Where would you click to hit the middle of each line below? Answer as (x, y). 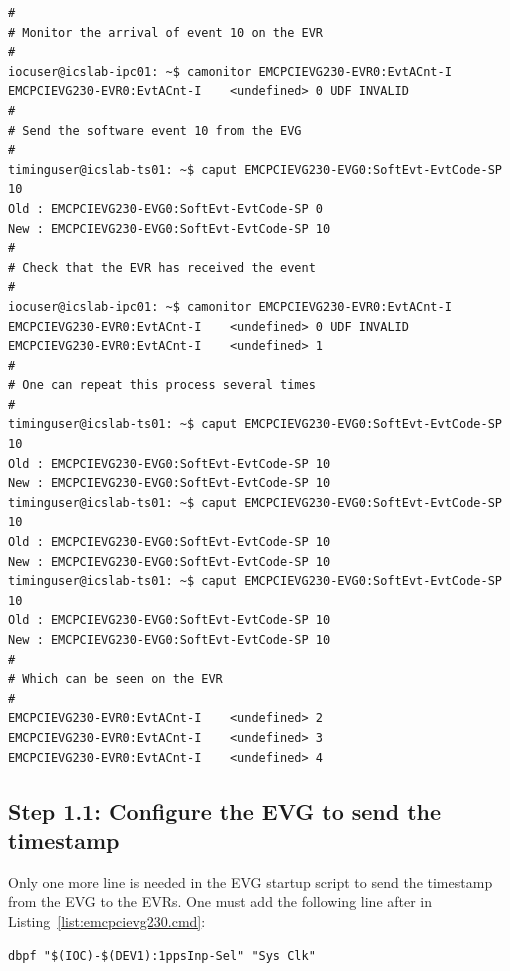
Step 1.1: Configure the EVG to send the (225, 810)
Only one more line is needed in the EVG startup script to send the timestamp (250, 881)
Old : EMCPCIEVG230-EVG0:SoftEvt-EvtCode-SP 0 (165, 208)
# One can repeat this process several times (162, 385)
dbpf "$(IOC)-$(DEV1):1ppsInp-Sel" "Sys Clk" (162, 955)
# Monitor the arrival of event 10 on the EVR (165, 32)
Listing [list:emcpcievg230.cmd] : (107, 920)
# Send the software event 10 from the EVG (155, 130)
